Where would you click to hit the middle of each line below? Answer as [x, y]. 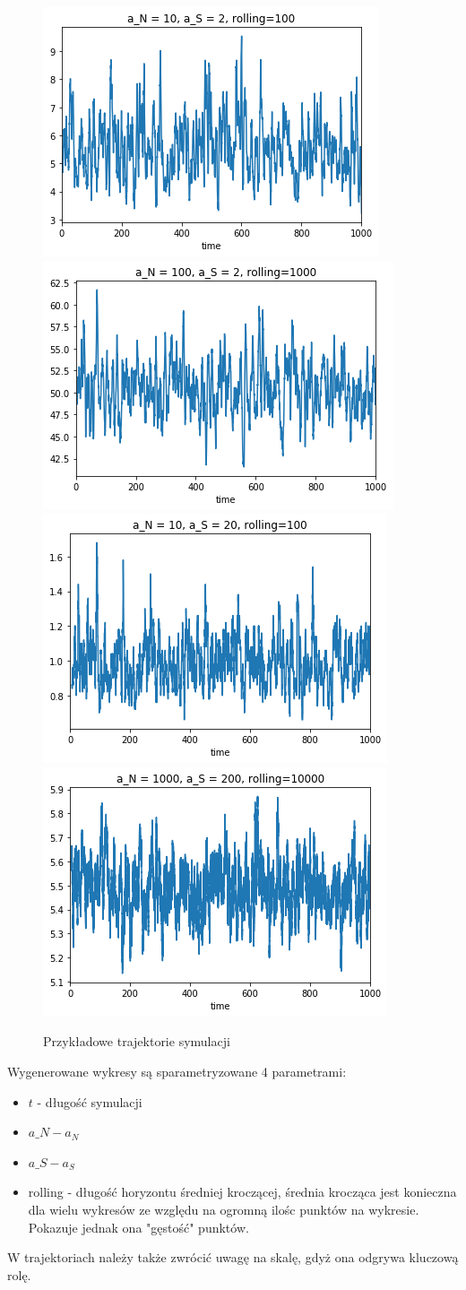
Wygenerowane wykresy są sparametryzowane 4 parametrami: [177, 1071]
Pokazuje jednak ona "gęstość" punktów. [138, 1227]
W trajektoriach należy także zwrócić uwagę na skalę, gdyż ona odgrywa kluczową [233, 1257]
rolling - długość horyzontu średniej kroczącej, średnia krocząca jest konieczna [242, 1192]
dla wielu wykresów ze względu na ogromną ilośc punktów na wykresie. [224, 1209]
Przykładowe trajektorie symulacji [137, 1041]
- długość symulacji [90, 1101]
